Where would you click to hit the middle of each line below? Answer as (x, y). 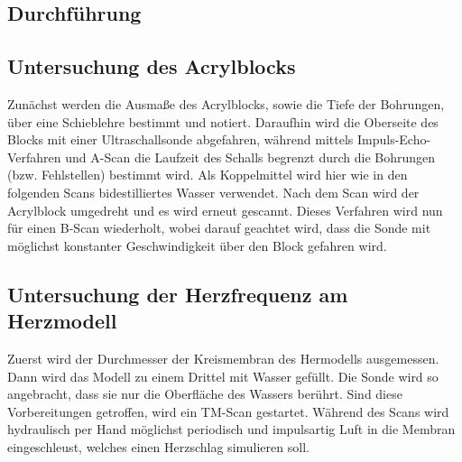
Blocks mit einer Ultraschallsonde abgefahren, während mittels (180, 139)
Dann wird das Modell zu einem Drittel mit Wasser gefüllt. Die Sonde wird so (223, 376)
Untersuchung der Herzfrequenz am (178, 294)
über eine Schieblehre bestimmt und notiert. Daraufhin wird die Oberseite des (223, 121)
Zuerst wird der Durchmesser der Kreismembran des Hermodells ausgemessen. (223, 358)
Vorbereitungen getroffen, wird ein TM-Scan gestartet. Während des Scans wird (228, 411)
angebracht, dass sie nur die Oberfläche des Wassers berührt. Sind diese (205, 394)
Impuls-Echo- (394, 139)
